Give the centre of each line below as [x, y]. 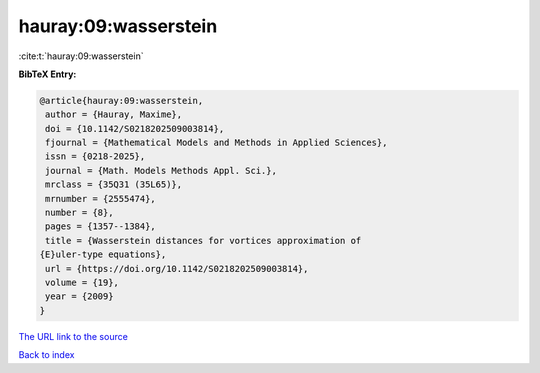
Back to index [46, 355]
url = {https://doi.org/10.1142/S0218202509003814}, [177, 268]
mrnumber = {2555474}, [101, 198]
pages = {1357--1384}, [101, 226]
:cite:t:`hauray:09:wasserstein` [81, 56]
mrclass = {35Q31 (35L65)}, [114, 184]
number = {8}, [79, 213]
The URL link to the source [73, 336]
